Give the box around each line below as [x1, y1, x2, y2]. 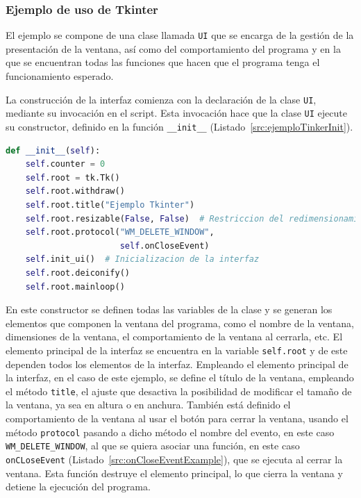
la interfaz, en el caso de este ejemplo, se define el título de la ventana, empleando [6, 370, 354, 385]
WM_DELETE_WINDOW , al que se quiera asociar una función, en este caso [6, 438, 300, 453]
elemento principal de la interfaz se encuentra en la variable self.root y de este [6, 342, 348, 357]
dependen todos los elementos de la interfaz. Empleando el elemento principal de [6, 356, 349, 371]
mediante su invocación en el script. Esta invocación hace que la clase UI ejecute [6, 106, 347, 120]
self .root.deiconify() [25, 267, 130, 278]
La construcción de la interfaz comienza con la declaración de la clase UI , [6, 92, 317, 106]
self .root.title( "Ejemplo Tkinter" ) [25, 200, 195, 210]
